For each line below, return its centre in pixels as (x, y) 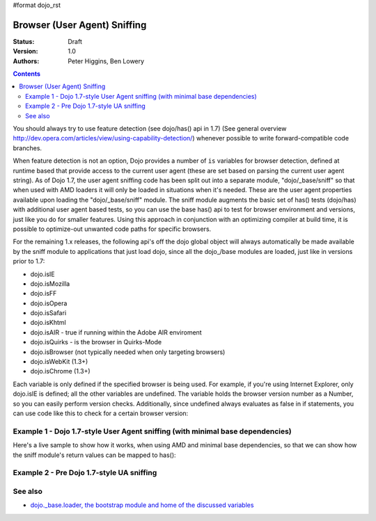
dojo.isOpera (49, 303)
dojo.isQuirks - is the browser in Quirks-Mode (96, 342)
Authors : (26, 61)
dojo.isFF (44, 294)
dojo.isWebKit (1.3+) (59, 362)
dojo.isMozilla (50, 283)
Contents (27, 74)
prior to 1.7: (29, 262)
